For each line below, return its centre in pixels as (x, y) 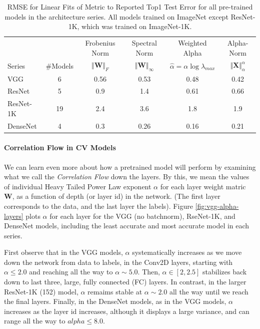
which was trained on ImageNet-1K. (137, 26)
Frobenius (100, 43)
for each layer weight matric (203, 186)
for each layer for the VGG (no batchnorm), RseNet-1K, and (142, 216)
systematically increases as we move (187, 252)
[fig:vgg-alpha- (217, 206)
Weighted (192, 43)
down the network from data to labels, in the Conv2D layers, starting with (118, 262)
